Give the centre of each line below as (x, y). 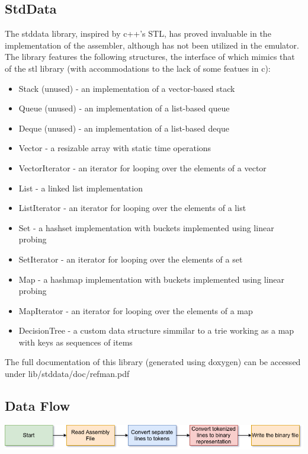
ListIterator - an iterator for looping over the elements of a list (132, 208)
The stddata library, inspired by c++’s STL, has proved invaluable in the (138, 33)
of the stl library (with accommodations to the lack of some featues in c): (138, 68)
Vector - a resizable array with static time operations (115, 148)
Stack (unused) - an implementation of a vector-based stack (127, 88)
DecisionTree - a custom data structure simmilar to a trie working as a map (156, 330)
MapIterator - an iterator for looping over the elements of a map (136, 310)
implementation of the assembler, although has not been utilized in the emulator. (152, 45)
